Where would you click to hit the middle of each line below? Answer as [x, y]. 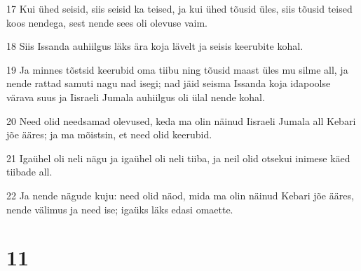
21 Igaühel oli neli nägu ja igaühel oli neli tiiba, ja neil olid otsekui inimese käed [178, 158]
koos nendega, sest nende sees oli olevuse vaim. [107, 22]
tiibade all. [29, 172]
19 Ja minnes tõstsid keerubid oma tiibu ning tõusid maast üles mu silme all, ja [177, 69]
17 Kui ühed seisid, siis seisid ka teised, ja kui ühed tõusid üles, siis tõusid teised [179, 8]
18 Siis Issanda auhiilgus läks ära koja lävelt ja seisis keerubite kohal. [155, 46]
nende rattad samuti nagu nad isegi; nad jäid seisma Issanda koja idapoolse [169, 83]
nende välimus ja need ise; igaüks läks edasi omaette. [120, 209]
